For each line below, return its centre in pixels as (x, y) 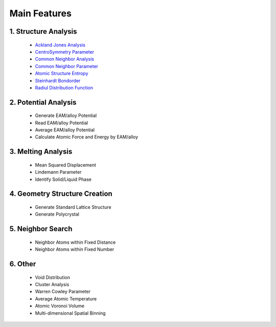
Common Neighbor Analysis (65, 59)
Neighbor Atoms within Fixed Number (75, 249)
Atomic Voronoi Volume (60, 306)
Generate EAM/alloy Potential (66, 115)
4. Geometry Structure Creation (61, 194)
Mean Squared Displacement (66, 165)
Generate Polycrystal (57, 214)
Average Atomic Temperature (66, 298)
